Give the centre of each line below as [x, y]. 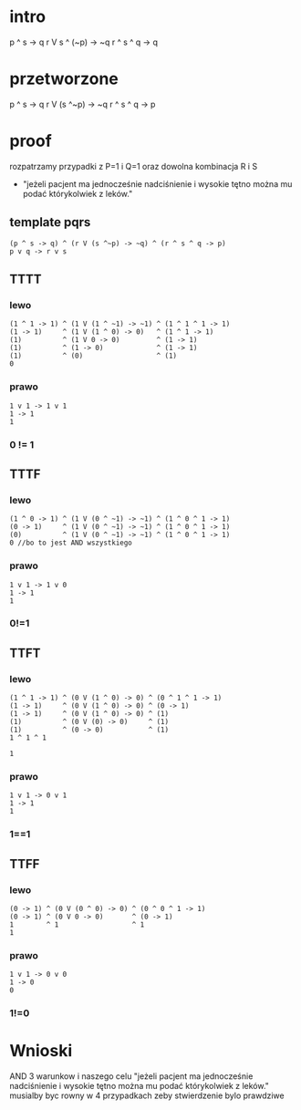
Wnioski [41, 1051]
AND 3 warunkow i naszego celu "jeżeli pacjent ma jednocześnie [131, 1076]
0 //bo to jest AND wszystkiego [71, 543]
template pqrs [50, 222]
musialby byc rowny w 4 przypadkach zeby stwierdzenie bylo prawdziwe [147, 1095]
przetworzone [64, 79]
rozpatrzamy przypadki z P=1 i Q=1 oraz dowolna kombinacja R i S [134, 166]
